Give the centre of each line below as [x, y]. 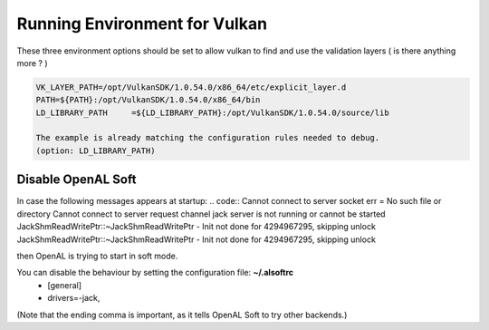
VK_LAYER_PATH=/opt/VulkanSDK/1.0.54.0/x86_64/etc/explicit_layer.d [191, 87]
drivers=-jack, [74, 298]
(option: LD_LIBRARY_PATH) [96, 150]
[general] [64, 285]
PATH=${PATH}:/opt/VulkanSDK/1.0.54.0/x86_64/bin [148, 100]
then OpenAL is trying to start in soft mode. [97, 256]
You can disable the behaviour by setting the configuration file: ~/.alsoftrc [155, 273]
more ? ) [32, 63]
